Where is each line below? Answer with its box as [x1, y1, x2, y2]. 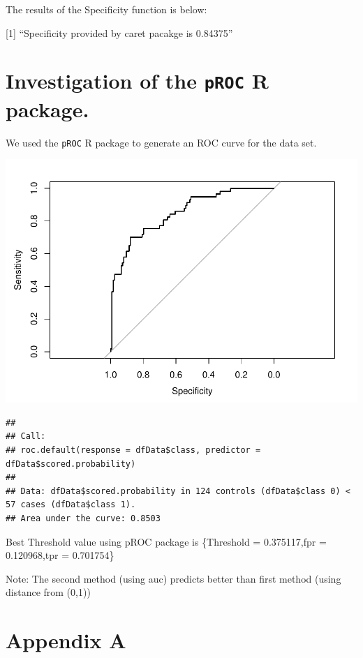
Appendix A [6, 626, 126, 655]
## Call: [6, 431, 46, 442]
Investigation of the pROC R [6, 66, 269, 95]
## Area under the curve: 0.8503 [6, 513, 161, 523]
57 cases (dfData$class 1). [6, 500, 136, 510]
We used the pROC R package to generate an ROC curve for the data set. [6, 135, 317, 149]
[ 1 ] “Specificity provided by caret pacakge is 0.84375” [6, 25, 233, 40]
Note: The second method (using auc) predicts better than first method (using [6, 571, 341, 585]
